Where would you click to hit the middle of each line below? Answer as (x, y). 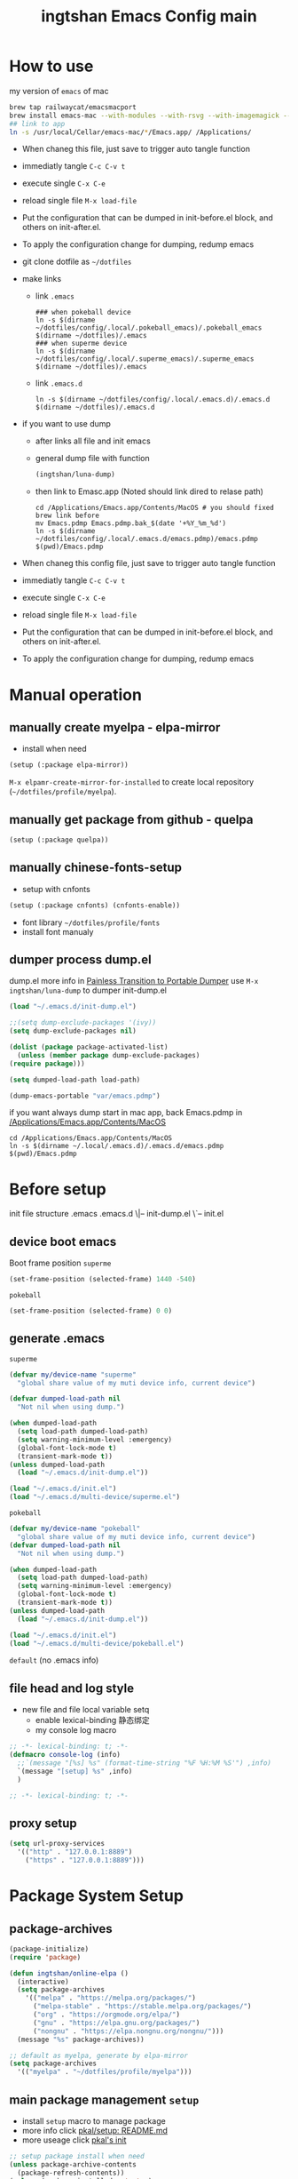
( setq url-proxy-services (57, 1844)
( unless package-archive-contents (73, 2164)
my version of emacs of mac (59, 91)
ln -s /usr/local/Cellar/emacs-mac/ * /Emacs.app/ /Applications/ (130, 132)
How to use (51, 66)
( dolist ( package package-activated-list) (89, 1047)
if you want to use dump (66, 424)
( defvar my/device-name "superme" (73, 1375)
